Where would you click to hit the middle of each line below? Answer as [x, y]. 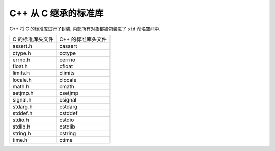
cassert [68, 46]
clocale [68, 80]
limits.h [21, 73]
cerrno [67, 60]
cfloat [66, 66]
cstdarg [68, 106]
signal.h [22, 99]
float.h [20, 66]
